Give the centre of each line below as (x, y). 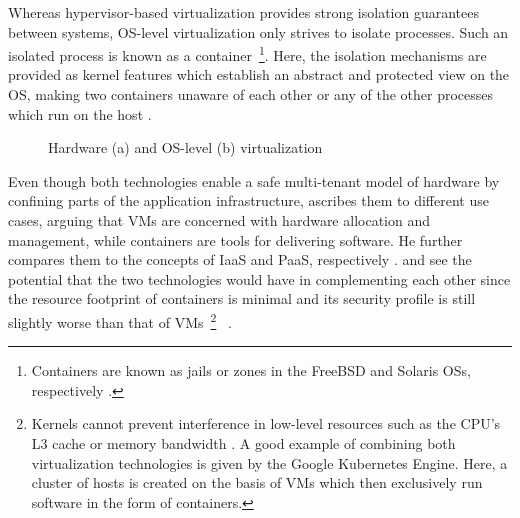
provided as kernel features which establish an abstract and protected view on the (259, 74)
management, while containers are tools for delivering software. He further (235, 239)
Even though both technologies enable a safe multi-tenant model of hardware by (254, 180)
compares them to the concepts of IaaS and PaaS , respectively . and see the (240, 259)
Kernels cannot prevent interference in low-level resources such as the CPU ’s (266, 423)
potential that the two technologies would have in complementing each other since (259, 278)
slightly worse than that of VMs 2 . (120, 320)
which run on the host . (80, 113)
